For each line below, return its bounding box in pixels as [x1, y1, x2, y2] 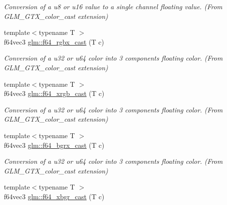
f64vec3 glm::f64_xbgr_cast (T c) [4, 191, 105, 201]
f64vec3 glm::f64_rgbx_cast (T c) [4, 36, 105, 47]
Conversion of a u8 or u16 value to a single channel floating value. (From [4, 1, 223, 11]
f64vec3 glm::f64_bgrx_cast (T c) [4, 140, 105, 150]
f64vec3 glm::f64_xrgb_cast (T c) [4, 88, 105, 98]
